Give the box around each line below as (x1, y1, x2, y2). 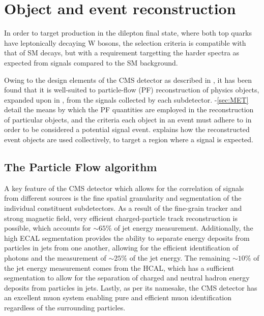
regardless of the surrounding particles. (4, 302, 126, 312)
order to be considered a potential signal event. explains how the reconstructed (4, 124, 250, 135)
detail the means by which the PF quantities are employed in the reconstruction (4, 104, 254, 115)
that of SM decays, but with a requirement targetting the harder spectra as (4, 47, 240, 58)
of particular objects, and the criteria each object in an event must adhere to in (4, 114, 252, 124)
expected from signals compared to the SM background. (4, 57, 178, 68)
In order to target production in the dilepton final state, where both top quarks (4, 27, 252, 38)
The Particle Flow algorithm (4, 159, 157, 175)
